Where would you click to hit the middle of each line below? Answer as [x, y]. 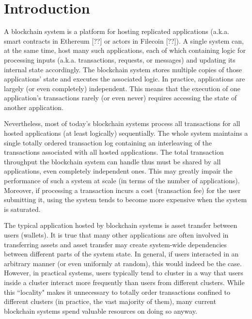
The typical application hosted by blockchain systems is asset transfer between [121, 225]
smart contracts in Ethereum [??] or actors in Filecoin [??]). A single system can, [124, 40]
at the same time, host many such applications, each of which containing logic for [125, 50]
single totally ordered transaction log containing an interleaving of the [108, 142]
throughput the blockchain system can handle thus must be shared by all [112, 161]
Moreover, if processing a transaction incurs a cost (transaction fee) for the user [122, 190]
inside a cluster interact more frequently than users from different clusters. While [124, 282]
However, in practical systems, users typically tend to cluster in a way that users [124, 273]
